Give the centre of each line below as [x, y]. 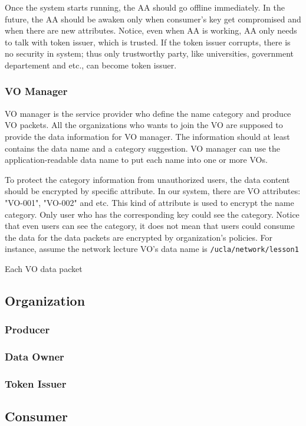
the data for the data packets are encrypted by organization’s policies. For [139, 237]
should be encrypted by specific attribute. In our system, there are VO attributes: [153, 191]
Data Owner [34, 357]
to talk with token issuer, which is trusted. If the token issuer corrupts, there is [148, 42]
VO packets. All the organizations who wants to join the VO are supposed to [144, 125]
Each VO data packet [44, 268]
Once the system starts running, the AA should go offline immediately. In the [145, 7]
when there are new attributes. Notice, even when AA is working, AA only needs [151, 30]
